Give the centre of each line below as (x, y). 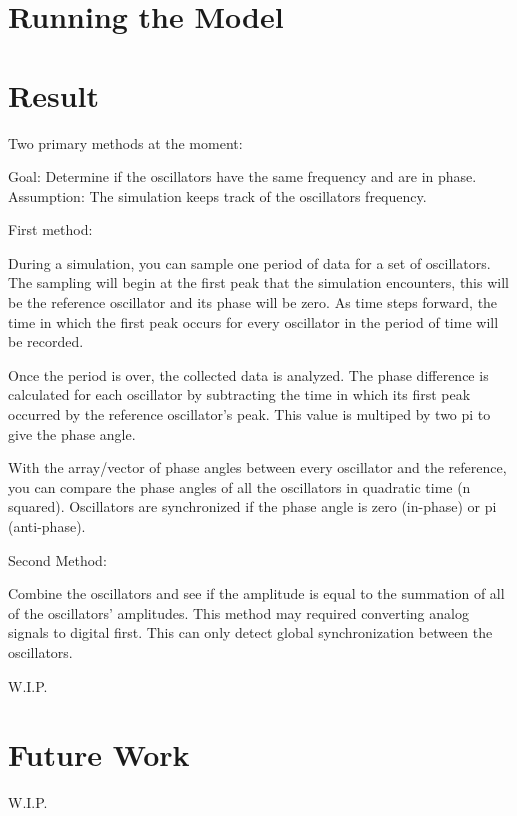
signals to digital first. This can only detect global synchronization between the (250, 632)
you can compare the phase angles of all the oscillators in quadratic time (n (239, 486)
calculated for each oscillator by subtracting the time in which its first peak (239, 394)
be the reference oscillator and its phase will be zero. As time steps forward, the (253, 302)
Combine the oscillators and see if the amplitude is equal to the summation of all (256, 593)
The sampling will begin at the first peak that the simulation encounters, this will (258, 282)
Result (53, 94)
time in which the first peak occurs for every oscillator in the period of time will (253, 321)
